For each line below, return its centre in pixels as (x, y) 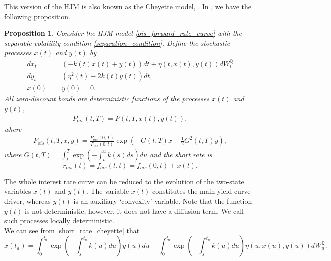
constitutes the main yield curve (202, 191)
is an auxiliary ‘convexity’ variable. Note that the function (163, 201)
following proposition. (37, 16)
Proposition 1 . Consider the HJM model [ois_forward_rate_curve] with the (123, 33)
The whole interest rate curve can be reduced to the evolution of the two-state (124, 181)
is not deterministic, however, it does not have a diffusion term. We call (134, 211)
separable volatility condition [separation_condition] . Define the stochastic (117, 43)
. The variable (107, 191)
